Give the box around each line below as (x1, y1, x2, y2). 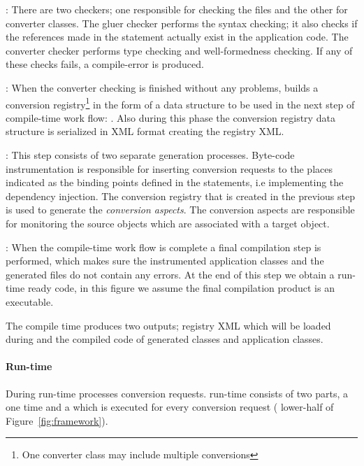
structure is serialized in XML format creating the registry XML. (6, 124, 284, 139)
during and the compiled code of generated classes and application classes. (6, 332, 323, 346)
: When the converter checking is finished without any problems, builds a (6, 80, 319, 94)
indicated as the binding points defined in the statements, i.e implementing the (6, 175, 344, 190)
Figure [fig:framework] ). (6, 413, 108, 428)
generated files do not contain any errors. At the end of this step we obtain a (6, 267, 335, 281)
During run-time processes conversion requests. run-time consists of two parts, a (6, 386, 349, 400)
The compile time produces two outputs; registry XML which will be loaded (6, 318, 331, 332)
